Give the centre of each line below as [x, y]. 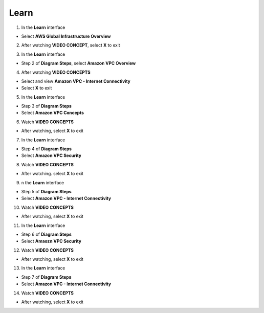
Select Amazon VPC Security [51, 156]
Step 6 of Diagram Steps [46, 234]
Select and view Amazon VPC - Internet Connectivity [76, 81]
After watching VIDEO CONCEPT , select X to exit [71, 45]
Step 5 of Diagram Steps [46, 191]
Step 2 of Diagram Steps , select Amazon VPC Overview [78, 63]
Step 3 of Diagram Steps [46, 106]
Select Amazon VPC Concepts [53, 113]
